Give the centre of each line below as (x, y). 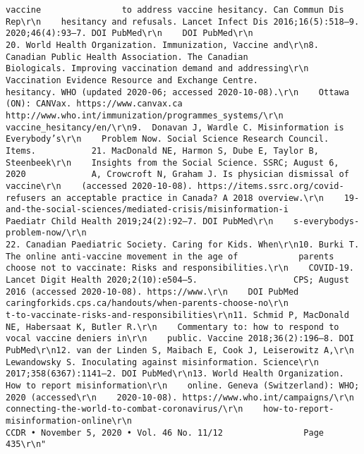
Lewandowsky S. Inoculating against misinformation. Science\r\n (162, 362)
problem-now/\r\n (46, 233)
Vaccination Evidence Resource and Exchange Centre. (132, 80)
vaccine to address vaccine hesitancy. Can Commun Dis (175, 10)
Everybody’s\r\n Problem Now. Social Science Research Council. (168, 139)
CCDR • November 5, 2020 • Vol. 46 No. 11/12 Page (165, 432)
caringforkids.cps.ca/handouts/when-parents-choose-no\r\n (147, 303)
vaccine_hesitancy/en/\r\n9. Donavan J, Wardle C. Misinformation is (175, 127)
